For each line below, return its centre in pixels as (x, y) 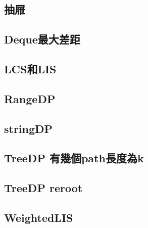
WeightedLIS (39, 217)
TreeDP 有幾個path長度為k (74, 158)
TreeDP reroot (43, 188)
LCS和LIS (30, 69)
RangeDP (30, 98)
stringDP (29, 128)
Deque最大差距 (42, 39)
